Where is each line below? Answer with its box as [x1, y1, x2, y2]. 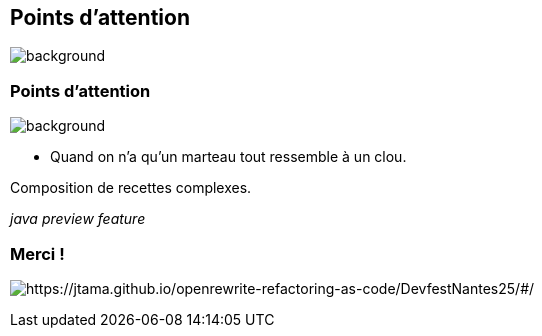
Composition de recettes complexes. [10, 179, 252, 197]
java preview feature [10, 210, 146, 228]
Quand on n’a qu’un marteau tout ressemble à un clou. [50, 148, 407, 166]
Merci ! [10, 243, 65, 264]
